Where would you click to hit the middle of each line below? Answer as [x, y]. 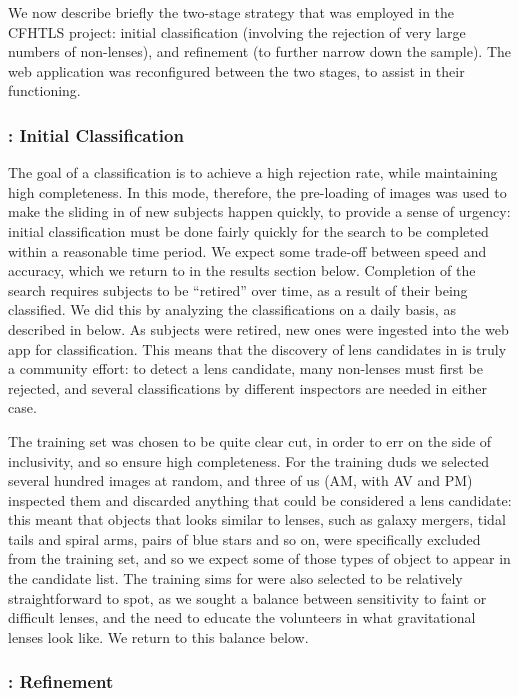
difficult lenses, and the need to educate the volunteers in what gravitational [242, 617]
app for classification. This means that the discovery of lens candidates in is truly [257, 348]
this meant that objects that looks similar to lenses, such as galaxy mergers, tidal [257, 519]
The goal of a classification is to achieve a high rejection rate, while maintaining [253, 172]
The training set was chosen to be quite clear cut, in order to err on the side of [250, 440]
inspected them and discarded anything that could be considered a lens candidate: [260, 499]
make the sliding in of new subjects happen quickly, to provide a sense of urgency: [259, 211]
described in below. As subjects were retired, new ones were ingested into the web [258, 328]
